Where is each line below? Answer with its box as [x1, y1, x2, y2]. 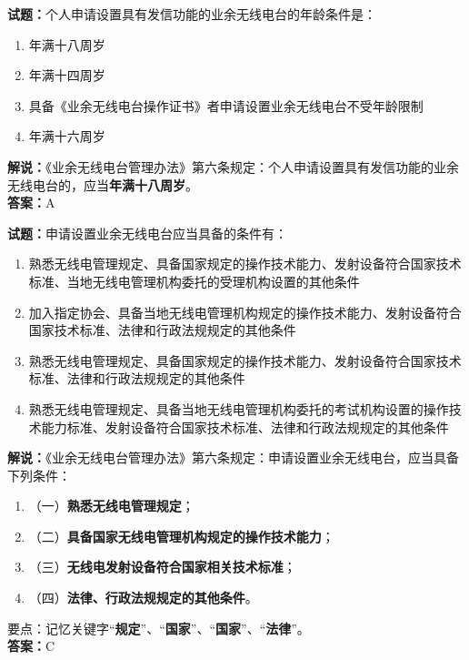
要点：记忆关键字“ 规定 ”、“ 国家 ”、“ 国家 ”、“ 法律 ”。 [7, 618, 310, 637]
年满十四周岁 [28, 66, 105, 85]
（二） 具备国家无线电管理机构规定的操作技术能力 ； [28, 526, 334, 545]
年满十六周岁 [28, 127, 105, 146]
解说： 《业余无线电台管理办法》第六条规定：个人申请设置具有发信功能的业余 [7, 157, 459, 176]
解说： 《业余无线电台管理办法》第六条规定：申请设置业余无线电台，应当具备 [7, 448, 459, 467]
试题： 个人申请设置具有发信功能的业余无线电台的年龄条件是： [7, 5, 376, 23]
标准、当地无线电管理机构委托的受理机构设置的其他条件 [28, 271, 360, 290]
